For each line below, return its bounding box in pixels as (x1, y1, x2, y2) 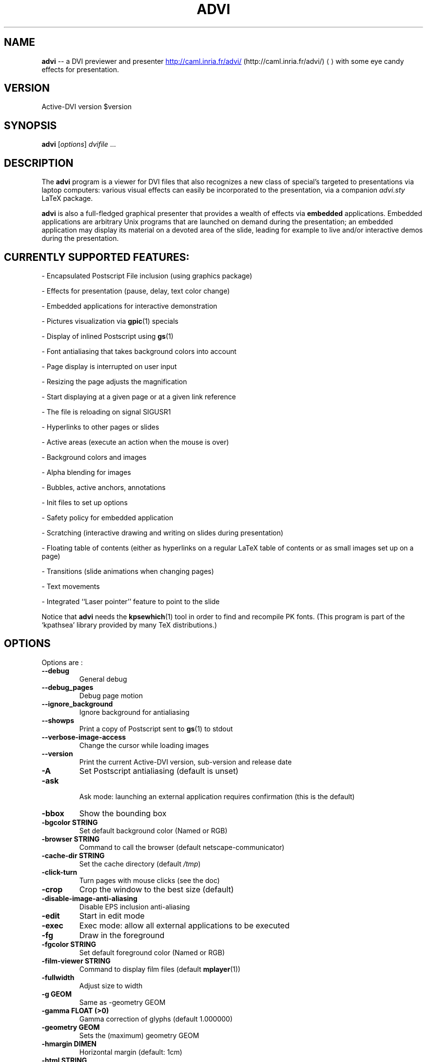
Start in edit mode (79, 910, 145, 921)
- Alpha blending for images (41, 468, 131, 476)
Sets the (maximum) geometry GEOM (79, 1031, 199, 1040)
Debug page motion (79, 691, 143, 700)
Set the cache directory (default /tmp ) (79, 859, 201, 868)
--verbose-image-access (41, 732, 126, 741)
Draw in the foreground (79, 930, 165, 940)
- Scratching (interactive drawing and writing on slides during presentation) (41, 528, 284, 537)
